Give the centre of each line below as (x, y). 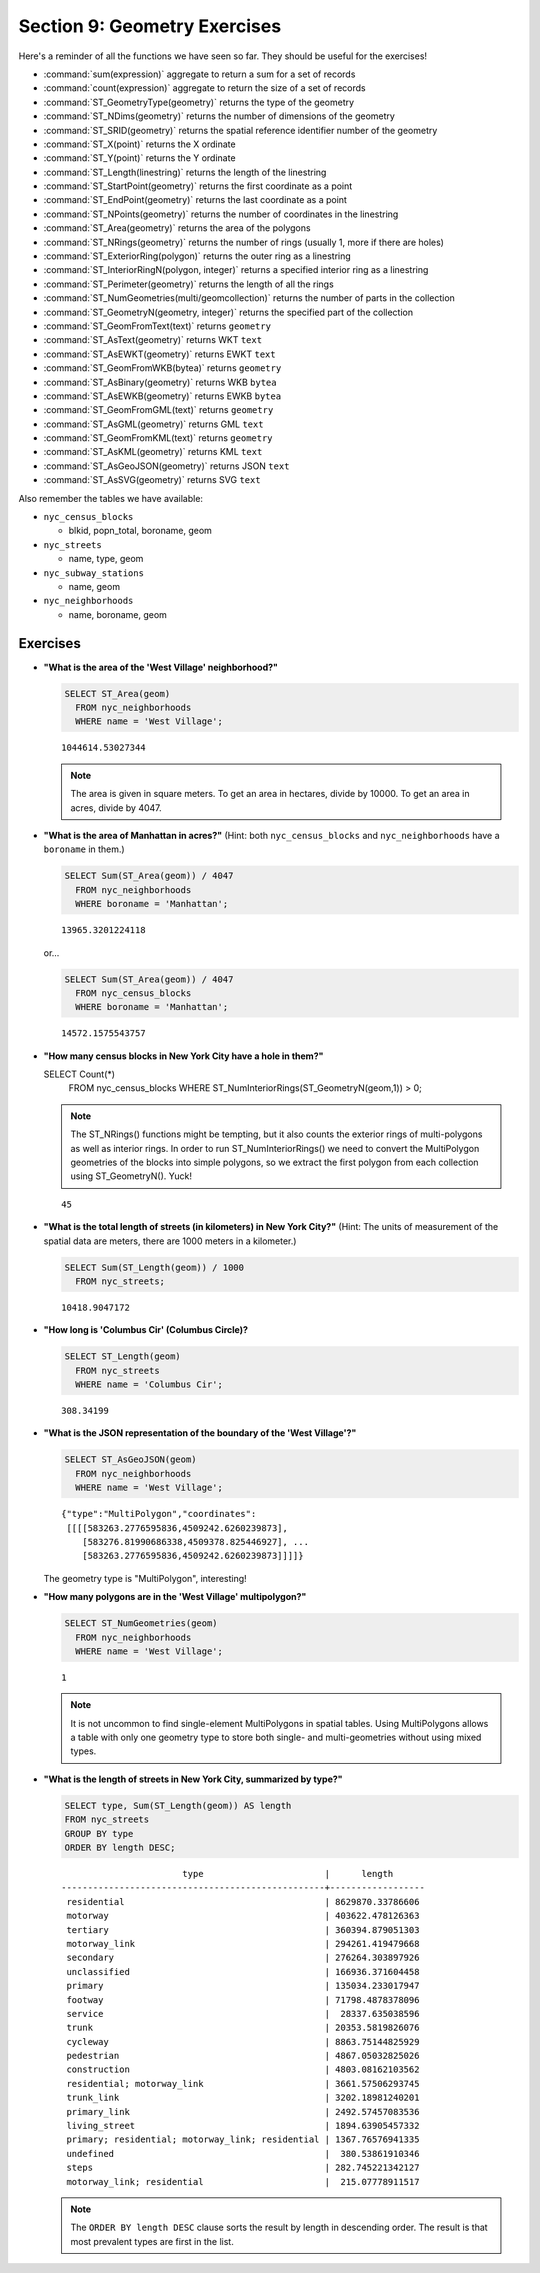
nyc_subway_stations (94, 573)
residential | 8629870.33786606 (243, 1901)
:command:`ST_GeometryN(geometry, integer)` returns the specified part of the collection (228, 312)
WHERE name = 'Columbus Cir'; (149, 1384)
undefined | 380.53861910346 (243, 2153)
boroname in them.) (84, 849)
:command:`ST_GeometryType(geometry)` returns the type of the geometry (199, 102)
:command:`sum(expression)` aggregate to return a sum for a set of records (199, 74)
